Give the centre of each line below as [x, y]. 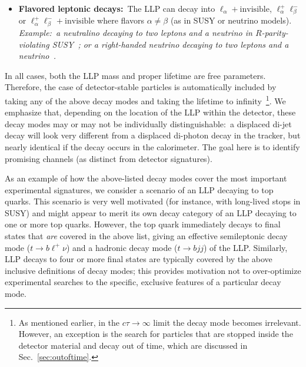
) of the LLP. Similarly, [245, 247]
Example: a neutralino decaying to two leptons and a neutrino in [135, 32]
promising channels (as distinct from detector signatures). [109, 158]
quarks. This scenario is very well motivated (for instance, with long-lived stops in [153, 201]
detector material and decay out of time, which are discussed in [133, 345]
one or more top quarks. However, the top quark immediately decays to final [143, 224]
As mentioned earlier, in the [69, 322]
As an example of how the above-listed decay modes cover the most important [146, 178]
